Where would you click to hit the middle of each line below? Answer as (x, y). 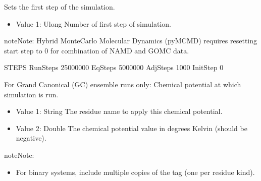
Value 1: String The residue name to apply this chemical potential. (119, 111)
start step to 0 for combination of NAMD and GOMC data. (97, 50)
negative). (31, 138)
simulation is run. (31, 94)
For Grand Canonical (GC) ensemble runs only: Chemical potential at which (123, 84)
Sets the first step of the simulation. (60, 7)
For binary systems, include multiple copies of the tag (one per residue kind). (135, 172)
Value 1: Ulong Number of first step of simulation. (93, 23)
